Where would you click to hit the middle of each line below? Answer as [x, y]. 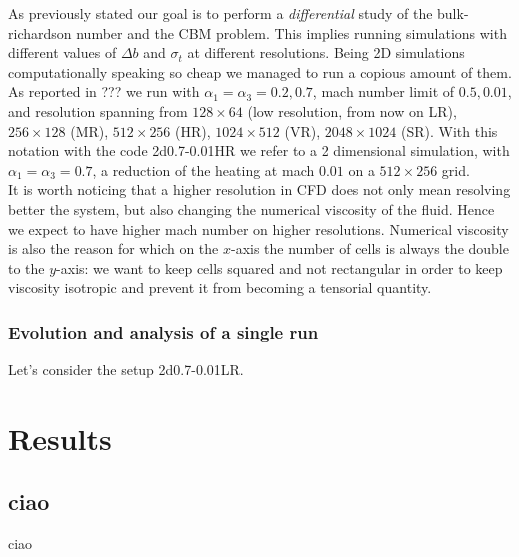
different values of [62, 52]
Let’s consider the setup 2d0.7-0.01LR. [126, 369]
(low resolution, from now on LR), [352, 110]
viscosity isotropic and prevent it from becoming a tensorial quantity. [220, 287]
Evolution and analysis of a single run [163, 331]
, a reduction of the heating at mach [203, 169]
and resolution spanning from [98, 110]
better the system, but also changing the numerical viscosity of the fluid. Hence [251, 208]
